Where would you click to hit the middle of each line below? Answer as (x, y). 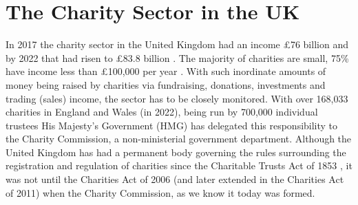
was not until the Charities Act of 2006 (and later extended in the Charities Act (175, 179)
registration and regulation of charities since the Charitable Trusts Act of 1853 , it (179, 165)
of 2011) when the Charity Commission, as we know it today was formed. (160, 192)
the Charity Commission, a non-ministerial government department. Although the (179, 139)
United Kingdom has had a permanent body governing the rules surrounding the (176, 152)
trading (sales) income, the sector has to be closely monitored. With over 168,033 (177, 98)
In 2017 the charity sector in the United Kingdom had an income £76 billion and (177, 44)
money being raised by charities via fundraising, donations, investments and (166, 84)
